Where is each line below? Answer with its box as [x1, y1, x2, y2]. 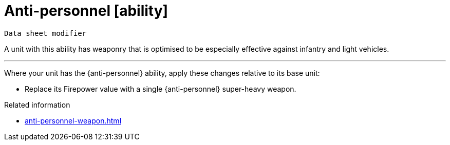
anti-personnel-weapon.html [25, 116, 122, 125]
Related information [4, 100, 70, 109]
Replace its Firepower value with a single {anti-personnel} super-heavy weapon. [25, 84, 296, 93]
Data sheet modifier [4, 29, 87, 37]
